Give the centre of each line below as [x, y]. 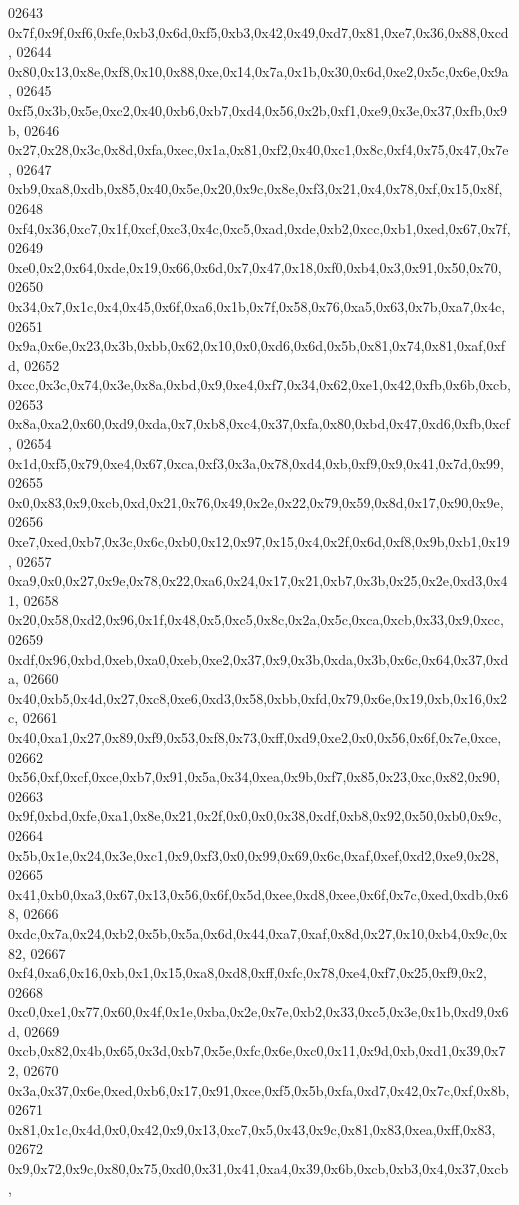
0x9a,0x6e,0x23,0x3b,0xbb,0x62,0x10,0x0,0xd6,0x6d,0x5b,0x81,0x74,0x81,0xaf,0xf [257, 345]
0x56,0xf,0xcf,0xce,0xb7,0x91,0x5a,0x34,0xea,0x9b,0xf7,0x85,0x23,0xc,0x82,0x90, [254, 776]
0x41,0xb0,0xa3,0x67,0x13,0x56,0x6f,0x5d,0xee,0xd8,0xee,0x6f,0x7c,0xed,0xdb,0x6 [258, 893]
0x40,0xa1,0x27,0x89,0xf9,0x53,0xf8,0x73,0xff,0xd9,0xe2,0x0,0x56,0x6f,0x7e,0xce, [255, 736]
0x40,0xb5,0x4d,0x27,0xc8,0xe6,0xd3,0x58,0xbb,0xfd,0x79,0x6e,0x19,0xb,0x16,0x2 [258, 697]
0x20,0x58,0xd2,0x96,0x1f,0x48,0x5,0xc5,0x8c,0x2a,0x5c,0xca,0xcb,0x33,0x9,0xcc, [256, 619]
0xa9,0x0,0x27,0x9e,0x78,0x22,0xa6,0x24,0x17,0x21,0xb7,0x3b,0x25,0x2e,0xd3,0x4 [258, 580]
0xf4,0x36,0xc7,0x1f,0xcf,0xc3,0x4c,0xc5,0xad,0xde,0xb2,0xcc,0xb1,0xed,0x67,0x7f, [259, 227]
